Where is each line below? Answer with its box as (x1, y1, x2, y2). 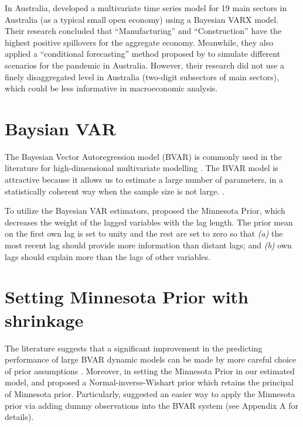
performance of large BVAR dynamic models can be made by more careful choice (5, 353, 297, 365)
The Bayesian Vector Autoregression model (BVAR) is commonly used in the (5, 150, 282, 162)
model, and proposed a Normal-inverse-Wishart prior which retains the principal (5, 376, 294, 388)
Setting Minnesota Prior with (5, 285, 248, 309)
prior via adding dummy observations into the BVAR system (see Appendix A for (5, 399, 299, 411)
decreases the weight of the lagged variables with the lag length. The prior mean (5, 216, 293, 228)
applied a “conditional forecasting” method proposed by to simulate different (5, 47, 281, 60)
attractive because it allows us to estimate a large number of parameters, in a (5, 173, 283, 186)
